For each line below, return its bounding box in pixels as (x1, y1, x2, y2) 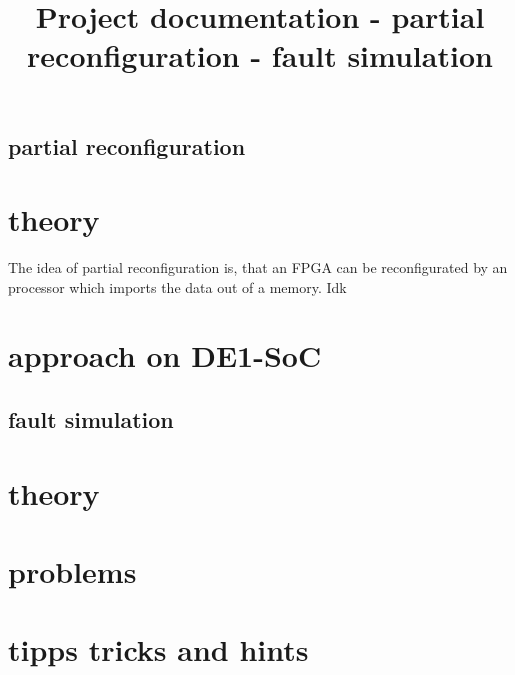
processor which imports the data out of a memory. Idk (8, 276, 347, 297)
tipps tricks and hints (8, 629, 309, 670)
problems (8, 550, 137, 591)
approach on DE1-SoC (8, 335, 322, 376)
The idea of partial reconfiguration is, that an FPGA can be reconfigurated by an (8, 257, 508, 278)
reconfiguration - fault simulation (27, 35, 493, 76)
